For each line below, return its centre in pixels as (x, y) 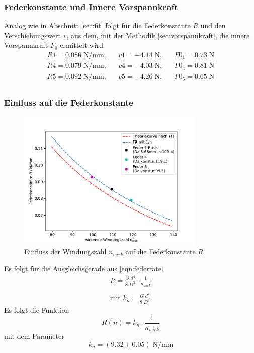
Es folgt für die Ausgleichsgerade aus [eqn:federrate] (84, 268)
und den (213, 25)
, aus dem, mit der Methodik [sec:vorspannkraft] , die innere (158, 35)
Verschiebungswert (33, 35)
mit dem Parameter (34, 336)
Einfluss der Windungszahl (65, 252)
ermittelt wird (81, 45)
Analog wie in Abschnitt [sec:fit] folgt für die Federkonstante (97, 25)
